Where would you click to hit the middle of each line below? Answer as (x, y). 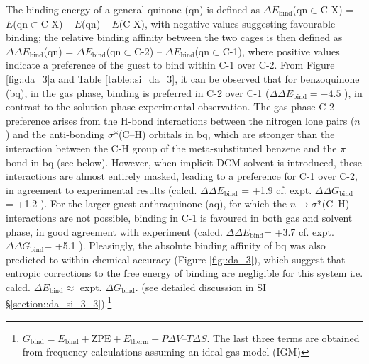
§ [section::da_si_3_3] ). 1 (59, 302)
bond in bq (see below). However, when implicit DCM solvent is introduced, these (184, 162)
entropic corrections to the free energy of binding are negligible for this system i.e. (184, 273)
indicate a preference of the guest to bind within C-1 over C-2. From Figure (170, 65)
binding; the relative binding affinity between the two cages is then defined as (174, 37)
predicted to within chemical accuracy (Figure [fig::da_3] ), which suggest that (176, 259)
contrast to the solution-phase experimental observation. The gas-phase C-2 (170, 107)
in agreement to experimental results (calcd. (101, 189)
